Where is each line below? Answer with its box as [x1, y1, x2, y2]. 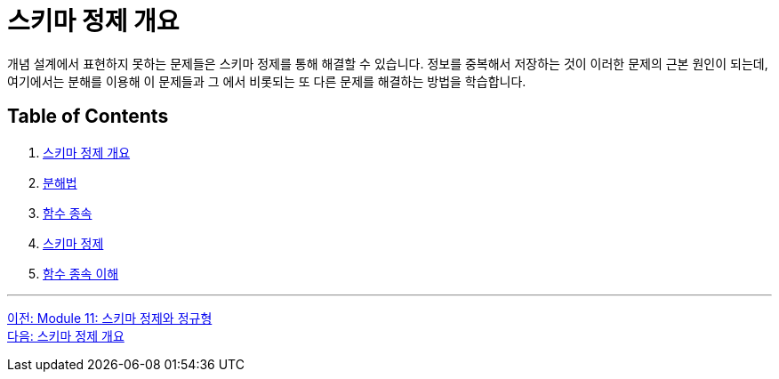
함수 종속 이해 [43, 265, 119, 281]
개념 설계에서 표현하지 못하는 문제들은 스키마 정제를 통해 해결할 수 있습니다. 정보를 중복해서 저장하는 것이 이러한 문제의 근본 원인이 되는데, [7, 55, 768, 71]
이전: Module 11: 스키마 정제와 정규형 [7, 310, 213, 326]
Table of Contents [7, 105, 169, 128]
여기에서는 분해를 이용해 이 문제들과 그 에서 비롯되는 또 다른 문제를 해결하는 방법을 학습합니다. [7, 73, 526, 89]
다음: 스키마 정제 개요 [7, 327, 124, 343]
